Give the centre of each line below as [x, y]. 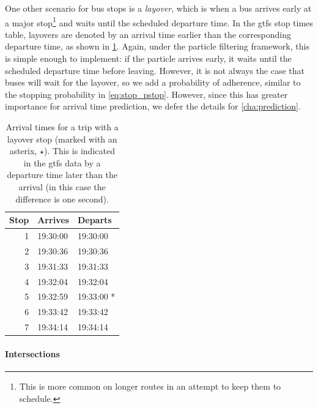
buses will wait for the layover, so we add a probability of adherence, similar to [153, 82]
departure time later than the [62, 175]
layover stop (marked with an [62, 139]
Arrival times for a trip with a [62, 127]
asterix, [23, 151]
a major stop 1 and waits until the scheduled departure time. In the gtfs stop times [159, 21]
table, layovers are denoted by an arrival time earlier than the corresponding [148, 34]
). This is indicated [79, 151]
